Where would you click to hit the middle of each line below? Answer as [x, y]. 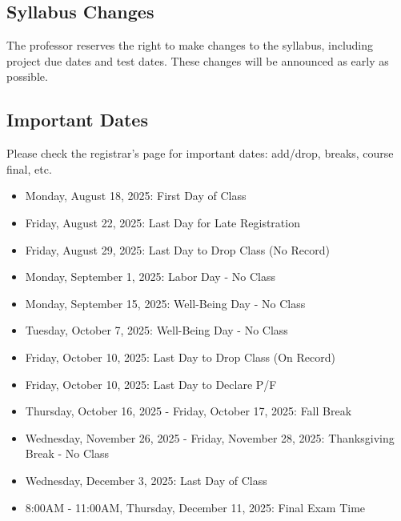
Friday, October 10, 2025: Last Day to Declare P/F [151, 384]
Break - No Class [67, 453]
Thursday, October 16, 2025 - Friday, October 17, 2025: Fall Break [188, 411]
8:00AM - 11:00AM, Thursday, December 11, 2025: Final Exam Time [195, 507]
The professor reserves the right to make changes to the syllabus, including [190, 45]
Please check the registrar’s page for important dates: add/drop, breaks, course [200, 153]
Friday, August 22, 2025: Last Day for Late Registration [162, 222]
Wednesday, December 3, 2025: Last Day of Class [146, 480]
